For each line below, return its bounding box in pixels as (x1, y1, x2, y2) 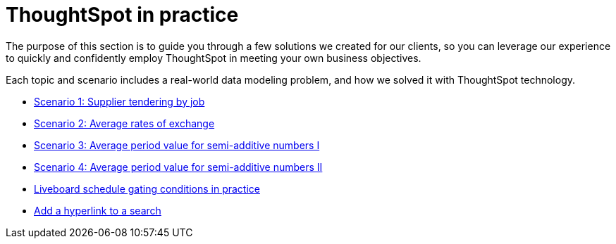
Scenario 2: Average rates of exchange (34, 117, 215, 129)
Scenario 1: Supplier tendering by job (34, 95, 205, 108)
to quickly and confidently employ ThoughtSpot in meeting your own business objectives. (6, 51, 421, 64)
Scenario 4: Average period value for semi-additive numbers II (34, 160, 323, 173)
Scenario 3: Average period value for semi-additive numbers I (34, 139, 320, 151)
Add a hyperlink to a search (34, 204, 161, 217)
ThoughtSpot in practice (6, 3, 239, 27)
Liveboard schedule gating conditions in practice (34, 182, 260, 195)
